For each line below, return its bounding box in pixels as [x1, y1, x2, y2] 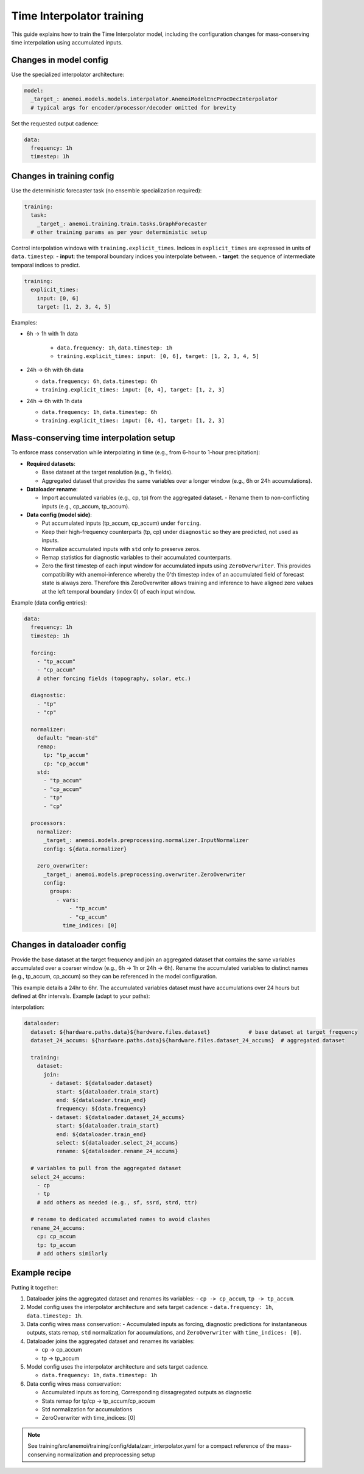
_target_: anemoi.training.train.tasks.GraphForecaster [37, 220, 208, 227]
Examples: [11, 318, 38, 326]
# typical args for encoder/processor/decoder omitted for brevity [30, 104, 236, 111]
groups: [49, 888, 73, 895]
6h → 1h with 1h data [26, 330, 79, 337]
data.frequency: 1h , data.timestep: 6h [41, 409, 158, 416]
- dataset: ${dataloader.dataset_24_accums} [49, 1114, 185, 1120]
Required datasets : [26, 460, 75, 467]
